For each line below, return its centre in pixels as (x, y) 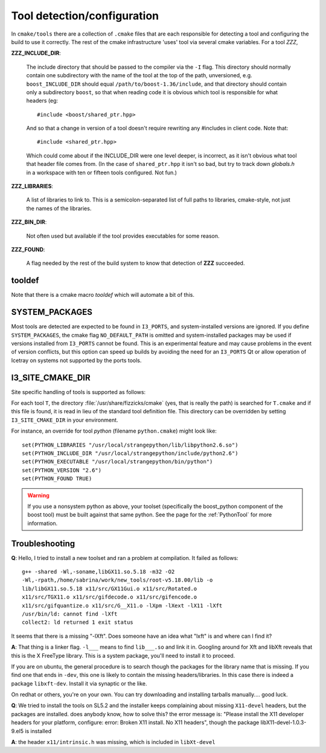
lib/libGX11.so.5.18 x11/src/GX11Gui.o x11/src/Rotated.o (110, 589)
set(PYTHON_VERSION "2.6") (62, 470)
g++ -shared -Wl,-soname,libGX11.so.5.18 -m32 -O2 (98, 572)
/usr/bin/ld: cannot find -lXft (70, 614)
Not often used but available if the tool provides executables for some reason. (123, 236)
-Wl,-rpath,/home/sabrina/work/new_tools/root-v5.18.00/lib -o (117, 580)
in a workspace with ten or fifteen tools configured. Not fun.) (102, 173)
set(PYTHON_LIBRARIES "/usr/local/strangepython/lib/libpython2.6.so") (130, 445)
